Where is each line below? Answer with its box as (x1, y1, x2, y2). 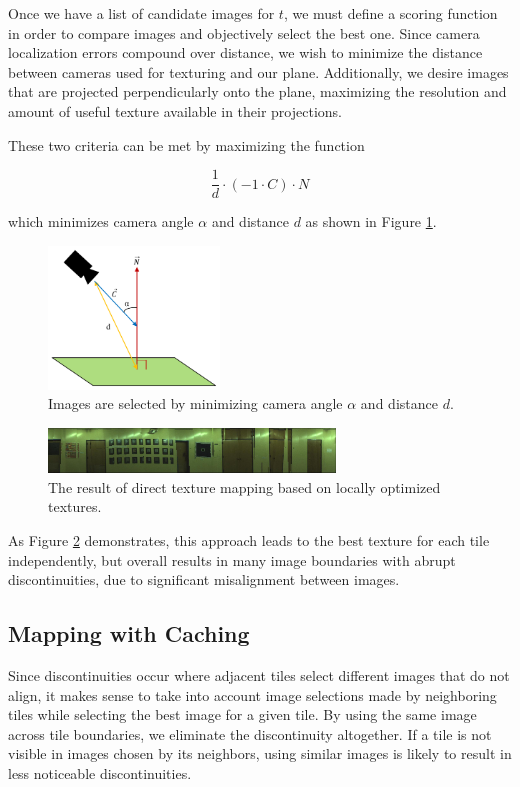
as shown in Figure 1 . (305, 211, 437, 232)
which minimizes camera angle (8, 211, 194, 232)
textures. (48, 496, 102, 517)
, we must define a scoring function (283, 3, 498, 23)
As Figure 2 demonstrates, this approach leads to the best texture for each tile (8, 530, 490, 551)
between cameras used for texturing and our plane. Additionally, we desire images (8, 61, 509, 82)
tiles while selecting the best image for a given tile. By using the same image (8, 704, 477, 725)
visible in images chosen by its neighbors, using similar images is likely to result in (8, 743, 512, 764)
